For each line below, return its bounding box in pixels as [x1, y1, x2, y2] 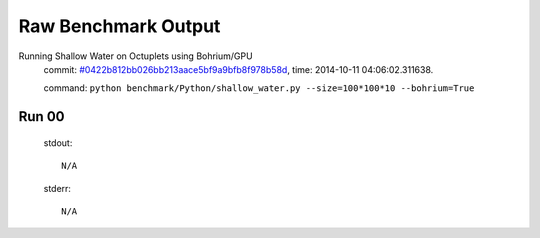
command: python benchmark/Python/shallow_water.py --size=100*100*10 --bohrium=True [43, 82, 475, 94]
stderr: [43, 182, 72, 194]
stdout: [43, 136, 73, 149]
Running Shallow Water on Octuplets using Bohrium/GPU [18, 50, 254, 62]
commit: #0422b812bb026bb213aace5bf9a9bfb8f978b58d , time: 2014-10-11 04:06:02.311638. [43, 63, 434, 75]
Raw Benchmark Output [18, 15, 221, 37]
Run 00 [18, 108, 65, 125]
